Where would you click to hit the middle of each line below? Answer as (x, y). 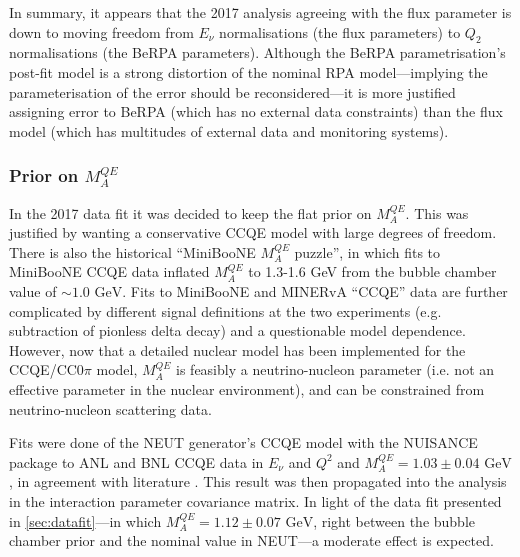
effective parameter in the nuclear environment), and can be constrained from (247, 388)
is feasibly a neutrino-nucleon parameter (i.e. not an (335, 369)
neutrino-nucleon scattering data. (110, 408)
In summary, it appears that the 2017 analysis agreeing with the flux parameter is (260, 12)
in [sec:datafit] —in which (85, 520)
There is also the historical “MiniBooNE (132, 251)
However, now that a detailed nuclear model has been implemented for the (237, 349)
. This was (437, 212)
